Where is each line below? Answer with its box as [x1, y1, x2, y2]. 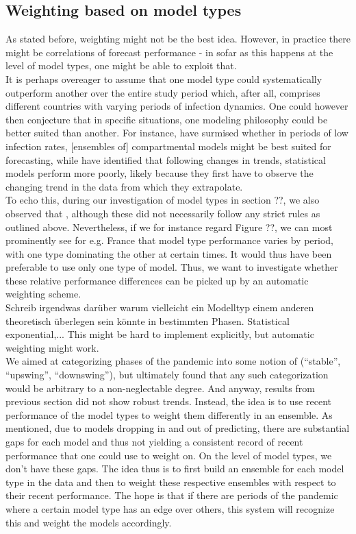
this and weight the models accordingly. [5, 515, 172, 529]
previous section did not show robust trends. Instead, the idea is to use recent [5, 394, 331, 409]
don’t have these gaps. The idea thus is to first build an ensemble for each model [5, 461, 344, 476]
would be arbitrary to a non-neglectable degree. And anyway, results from [5, 380, 315, 395]
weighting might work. [5, 340, 99, 354]
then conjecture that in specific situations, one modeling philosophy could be [5, 112, 328, 126]
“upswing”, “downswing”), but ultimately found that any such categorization [5, 367, 329, 382]
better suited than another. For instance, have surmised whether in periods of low [5, 125, 348, 140]
